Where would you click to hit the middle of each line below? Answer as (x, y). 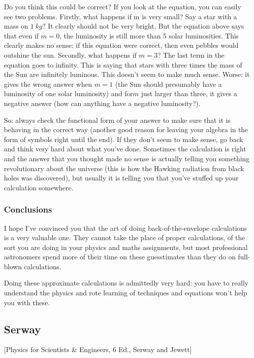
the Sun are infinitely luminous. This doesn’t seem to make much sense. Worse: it (127, 74)
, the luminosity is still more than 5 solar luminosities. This (149, 35)
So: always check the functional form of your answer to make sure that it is (117, 120)
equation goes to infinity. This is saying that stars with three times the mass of (123, 64)
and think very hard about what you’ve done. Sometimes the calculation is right (125, 149)
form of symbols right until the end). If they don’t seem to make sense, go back (124, 139)
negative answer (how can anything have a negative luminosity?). (102, 103)
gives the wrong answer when (48, 84)
